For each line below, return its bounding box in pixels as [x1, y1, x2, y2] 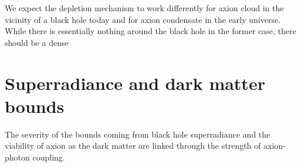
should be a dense [5, 36, 69, 48]
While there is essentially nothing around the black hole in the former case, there [5, 25, 296, 37]
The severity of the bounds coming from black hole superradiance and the [5, 128, 270, 140]
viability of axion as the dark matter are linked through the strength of [5, 139, 261, 152]
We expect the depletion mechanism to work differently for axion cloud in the [5, 2, 284, 14]
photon [5, 151, 30, 163]
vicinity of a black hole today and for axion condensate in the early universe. [5, 13, 281, 25]
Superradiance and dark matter [5, 71, 265, 95]
